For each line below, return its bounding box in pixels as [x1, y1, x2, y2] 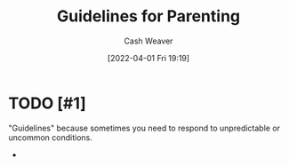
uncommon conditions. [8, 131, 92, 143]
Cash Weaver [124, 36, 173, 46]
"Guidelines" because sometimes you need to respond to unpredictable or [8, 123, 281, 133]
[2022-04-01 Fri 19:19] [107, 52, 190, 63]
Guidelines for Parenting [56, 6, 241, 27]
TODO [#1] [8, 93, 86, 113]
